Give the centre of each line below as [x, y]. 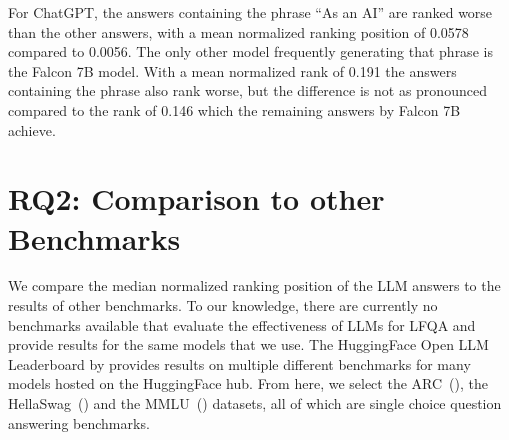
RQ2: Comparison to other [196, 198]
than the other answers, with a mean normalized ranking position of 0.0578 [238, 31]
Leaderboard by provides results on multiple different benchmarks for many [239, 363]
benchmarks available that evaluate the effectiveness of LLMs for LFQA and [242, 324]
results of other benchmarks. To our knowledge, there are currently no [223, 305]
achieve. [32, 129]
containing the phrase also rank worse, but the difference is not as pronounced [247, 90]
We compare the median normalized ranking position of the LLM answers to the [254, 285]
